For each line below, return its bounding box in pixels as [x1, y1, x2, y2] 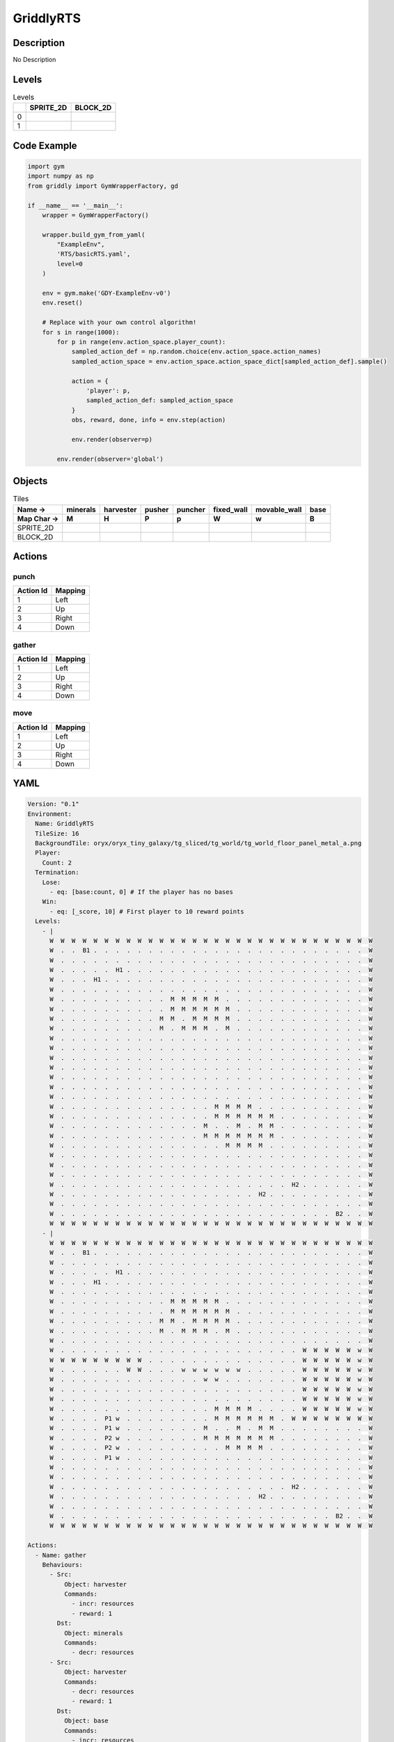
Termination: [35, 868, 79, 877]
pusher [144, 504, 169, 514]
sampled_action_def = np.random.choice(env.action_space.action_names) [71, 348, 322, 355]
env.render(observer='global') [56, 455, 164, 463]
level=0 [56, 260, 84, 268]
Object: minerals [63, 1629, 123, 1637]
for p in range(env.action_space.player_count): [56, 338, 226, 346]
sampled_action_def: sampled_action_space [86, 396, 233, 404]
